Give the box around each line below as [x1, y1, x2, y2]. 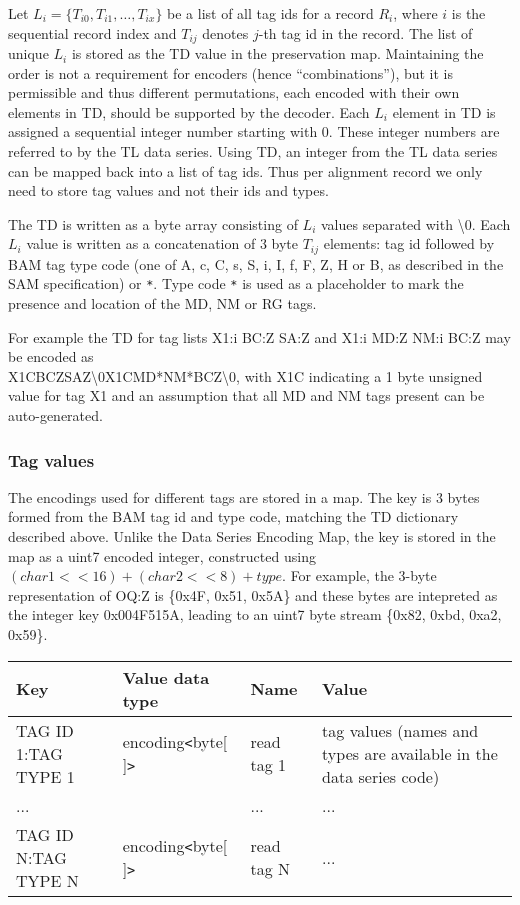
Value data [122, 665, 210, 689]
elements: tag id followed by [323, 233, 495, 254]
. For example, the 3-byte [282, 565, 437, 586]
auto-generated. [8, 405, 103, 426]
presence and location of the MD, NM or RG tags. [8, 293, 317, 314]
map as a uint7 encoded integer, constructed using [8, 545, 316, 566]
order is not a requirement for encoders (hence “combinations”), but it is [8, 62, 454, 83]
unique [8, 43, 49, 64]
